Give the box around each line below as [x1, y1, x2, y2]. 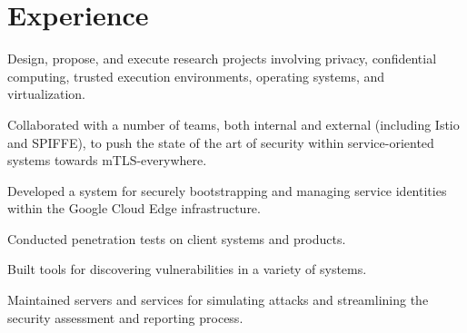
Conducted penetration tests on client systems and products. [7, 229, 346, 248]
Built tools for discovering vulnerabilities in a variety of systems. [7, 260, 367, 279]
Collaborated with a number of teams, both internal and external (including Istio [7, 114, 460, 133]
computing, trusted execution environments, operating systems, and [7, 66, 385, 85]
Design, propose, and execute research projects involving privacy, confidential [7, 49, 437, 68]
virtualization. [7, 84, 86, 103]
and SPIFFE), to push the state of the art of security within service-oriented [7, 132, 434, 152]
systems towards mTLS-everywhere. [7, 151, 207, 170]
